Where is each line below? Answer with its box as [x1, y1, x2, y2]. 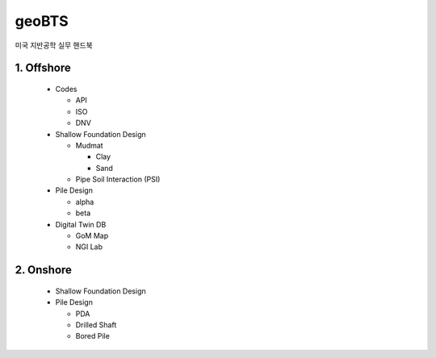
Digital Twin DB [55, 219, 107, 229]
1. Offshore [15, 61, 72, 75]
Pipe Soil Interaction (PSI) [75, 174, 161, 185]
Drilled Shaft [75, 320, 117, 330]
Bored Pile [75, 331, 111, 341]
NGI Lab [75, 242, 103, 252]
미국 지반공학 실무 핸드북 [15, 40, 93, 50]
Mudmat [75, 140, 104, 150]
